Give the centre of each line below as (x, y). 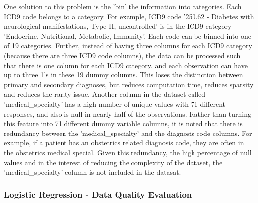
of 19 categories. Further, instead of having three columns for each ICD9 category (128, 45)
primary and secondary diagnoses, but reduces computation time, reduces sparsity (129, 84)
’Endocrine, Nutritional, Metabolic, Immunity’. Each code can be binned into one (128, 35)
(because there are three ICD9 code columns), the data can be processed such (122, 55)
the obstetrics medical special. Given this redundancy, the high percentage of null (128, 152)
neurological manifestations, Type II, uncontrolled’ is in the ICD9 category (118, 26)
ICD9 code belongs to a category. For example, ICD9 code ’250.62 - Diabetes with (129, 16)
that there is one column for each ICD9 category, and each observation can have (126, 65)
